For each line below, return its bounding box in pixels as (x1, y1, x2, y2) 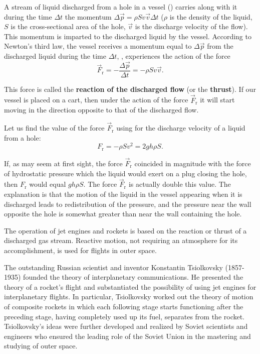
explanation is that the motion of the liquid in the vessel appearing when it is (4, 189, 242, 199)
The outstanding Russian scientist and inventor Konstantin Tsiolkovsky (4, 262, 223, 272)
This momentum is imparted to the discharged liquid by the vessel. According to (4, 31, 251, 41)
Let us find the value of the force (4, 123, 105, 133)
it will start (200, 94, 235, 105)
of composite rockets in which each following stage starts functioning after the (4, 301, 243, 311)
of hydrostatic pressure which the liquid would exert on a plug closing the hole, (4, 168, 247, 178)
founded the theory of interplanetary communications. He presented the (23, 272, 243, 282)
